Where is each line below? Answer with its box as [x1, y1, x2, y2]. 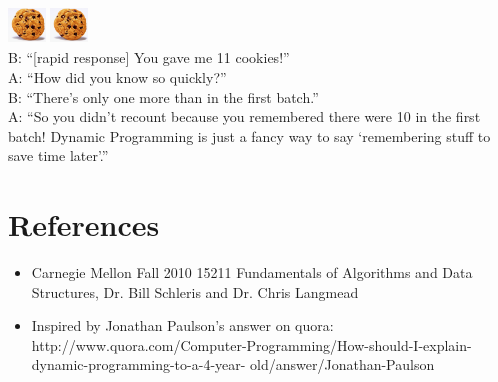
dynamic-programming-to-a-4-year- [31, 354, 246, 375]
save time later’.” [8, 145, 109, 166]
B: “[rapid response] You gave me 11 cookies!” [8, 47, 290, 68]
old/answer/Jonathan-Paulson [250, 354, 435, 375]
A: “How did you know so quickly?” [8, 66, 227, 87]
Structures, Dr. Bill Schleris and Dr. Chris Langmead [31, 281, 359, 302]
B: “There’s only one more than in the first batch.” [8, 86, 319, 107]
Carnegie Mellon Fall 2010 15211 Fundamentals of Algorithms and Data [31, 262, 473, 283]
